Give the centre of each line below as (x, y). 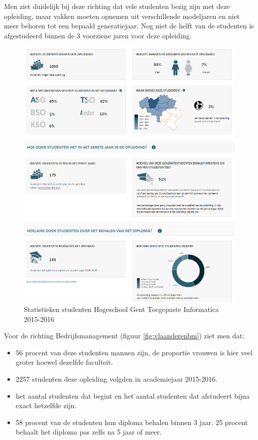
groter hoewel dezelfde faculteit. (64, 362)
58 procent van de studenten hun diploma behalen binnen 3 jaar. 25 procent (132, 422)
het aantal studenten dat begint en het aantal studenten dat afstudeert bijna (133, 395)
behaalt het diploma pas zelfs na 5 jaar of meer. (89, 432)
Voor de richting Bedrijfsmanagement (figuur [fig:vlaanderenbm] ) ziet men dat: (124, 336)
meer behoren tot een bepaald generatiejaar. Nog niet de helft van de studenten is (129, 26)
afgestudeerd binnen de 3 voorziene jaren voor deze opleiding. (98, 35)
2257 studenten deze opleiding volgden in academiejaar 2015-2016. (117, 379)
